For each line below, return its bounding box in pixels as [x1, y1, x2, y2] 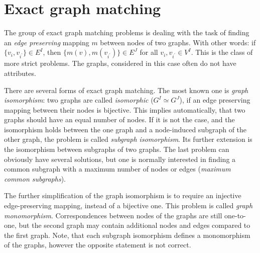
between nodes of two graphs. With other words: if [100, 37, 256, 47]
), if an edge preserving [179, 95, 250, 105]
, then [43, 47, 61, 57]
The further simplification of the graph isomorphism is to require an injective [4, 190, 241, 201]
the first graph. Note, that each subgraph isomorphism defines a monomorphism [4, 229, 250, 240]
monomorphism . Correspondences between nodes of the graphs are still [4, 210, 222, 220]
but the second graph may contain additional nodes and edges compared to [19, 220, 250, 230]
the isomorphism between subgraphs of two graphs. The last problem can [4, 144, 229, 154]
